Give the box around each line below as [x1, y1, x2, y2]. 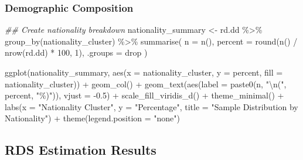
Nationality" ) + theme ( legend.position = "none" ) [5, 112, 180, 124]
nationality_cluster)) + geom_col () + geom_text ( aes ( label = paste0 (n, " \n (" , [5, 77, 287, 90]
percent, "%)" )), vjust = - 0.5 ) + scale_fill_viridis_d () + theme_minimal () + [5, 89, 284, 101]
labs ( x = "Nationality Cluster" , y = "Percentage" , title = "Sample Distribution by [5, 100, 298, 113]
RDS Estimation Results [5, 141, 156, 159]
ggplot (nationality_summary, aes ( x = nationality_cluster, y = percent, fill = [5, 66, 283, 78]
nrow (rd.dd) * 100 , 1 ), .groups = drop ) [5, 46, 148, 59]
